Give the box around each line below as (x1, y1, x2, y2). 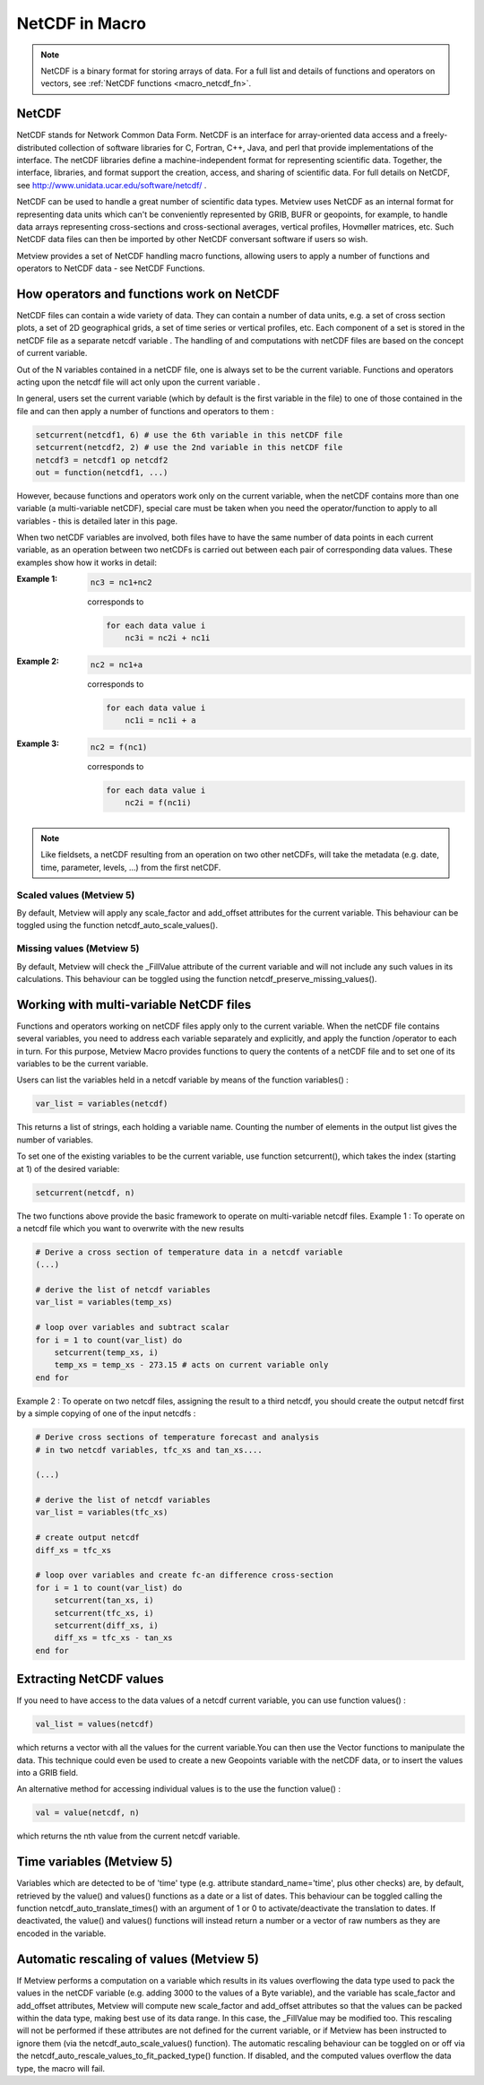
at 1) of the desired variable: (16, 1163, 120, 1174)
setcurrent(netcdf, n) (35, 1187, 135, 1197)
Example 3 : (16, 738, 60, 749)
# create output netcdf (35, 1533, 141, 1542)
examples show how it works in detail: (16, 557, 157, 568)
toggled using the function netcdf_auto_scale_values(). (16, 920, 219, 931)
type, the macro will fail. (16, 2063, 106, 2073)
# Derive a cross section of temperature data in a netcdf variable (35, 1247, 343, 1257)
